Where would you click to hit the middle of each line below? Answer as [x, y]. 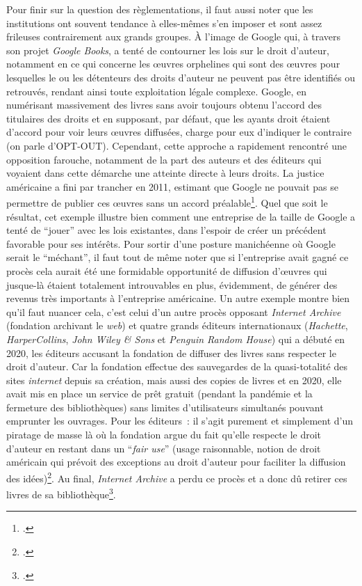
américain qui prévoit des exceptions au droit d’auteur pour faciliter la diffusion [176, 462]
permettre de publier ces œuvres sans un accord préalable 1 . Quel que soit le [167, 201]
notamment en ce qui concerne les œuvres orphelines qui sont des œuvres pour [173, 64]
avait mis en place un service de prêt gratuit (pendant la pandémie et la [159, 394]
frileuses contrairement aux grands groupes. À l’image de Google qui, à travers [174, 37]
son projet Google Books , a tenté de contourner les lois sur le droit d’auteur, [168, 50]
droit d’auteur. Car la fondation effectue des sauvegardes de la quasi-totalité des [177, 366]
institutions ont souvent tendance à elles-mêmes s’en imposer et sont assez [164, 23]
